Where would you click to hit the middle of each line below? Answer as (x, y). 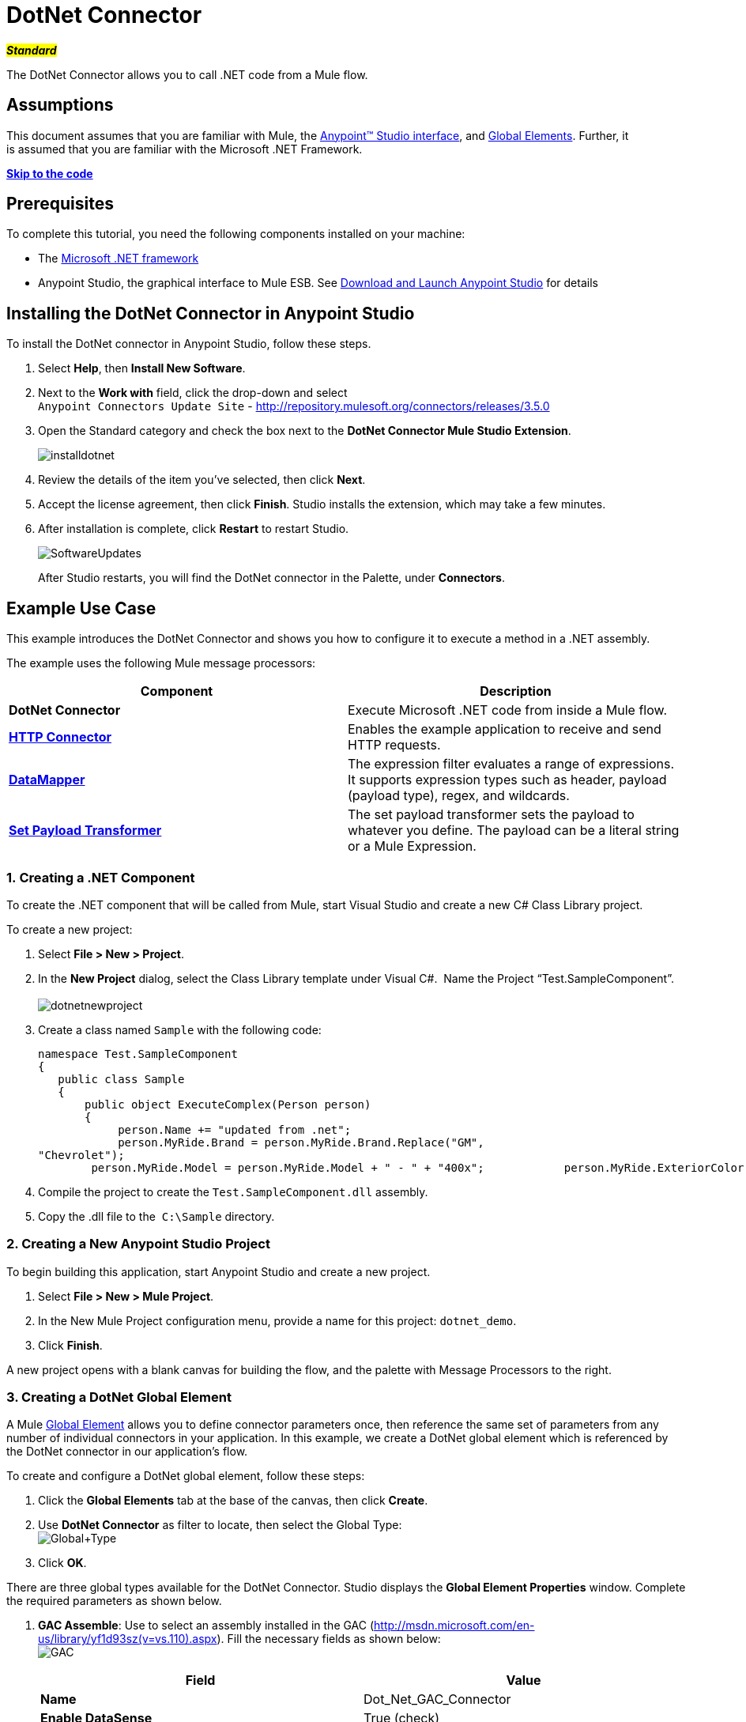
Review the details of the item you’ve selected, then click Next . (202, 480)
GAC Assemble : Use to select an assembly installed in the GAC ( (206, 1626)
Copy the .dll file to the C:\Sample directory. (156, 1216)
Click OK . (62, 1563)
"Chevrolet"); (81, 1155)
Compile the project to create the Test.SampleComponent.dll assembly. (233, 1191)
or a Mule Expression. (412, 846)
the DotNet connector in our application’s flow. (127, 1452)
